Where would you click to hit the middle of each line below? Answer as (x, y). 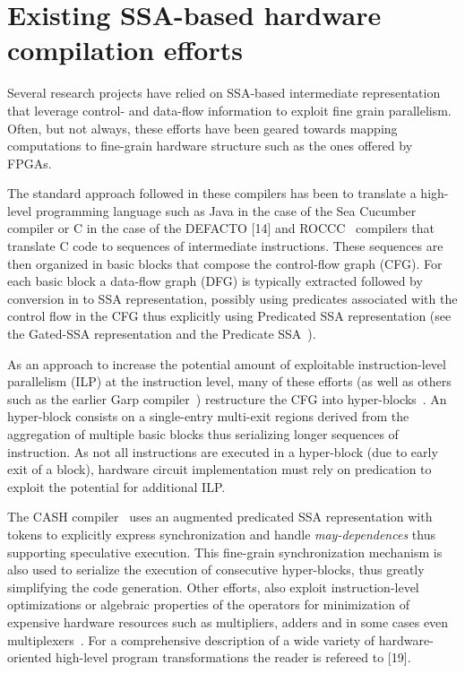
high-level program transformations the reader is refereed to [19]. (233, 657)
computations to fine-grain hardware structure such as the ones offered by (210, 146)
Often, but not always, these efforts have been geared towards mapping (202, 128)
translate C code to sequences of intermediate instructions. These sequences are (225, 246)
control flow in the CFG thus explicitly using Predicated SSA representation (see (229, 316)
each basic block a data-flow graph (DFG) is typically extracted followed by (215, 281)
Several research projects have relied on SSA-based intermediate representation (224, 93)
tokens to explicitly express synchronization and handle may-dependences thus (221, 534)
